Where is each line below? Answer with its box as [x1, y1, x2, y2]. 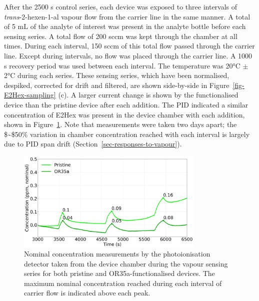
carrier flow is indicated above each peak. [24, 287, 150, 298]
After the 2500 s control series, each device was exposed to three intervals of [4, 1, 237, 11]
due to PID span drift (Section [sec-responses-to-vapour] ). [4, 138, 182, 149]
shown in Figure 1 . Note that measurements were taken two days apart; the [4, 119, 237, 129]
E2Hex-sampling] [4, 89, 56, 100]
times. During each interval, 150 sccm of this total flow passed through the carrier [4, 40, 255, 51]
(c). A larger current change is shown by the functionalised [58, 89, 238, 100]
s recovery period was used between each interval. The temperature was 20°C [4, 60, 240, 70]
